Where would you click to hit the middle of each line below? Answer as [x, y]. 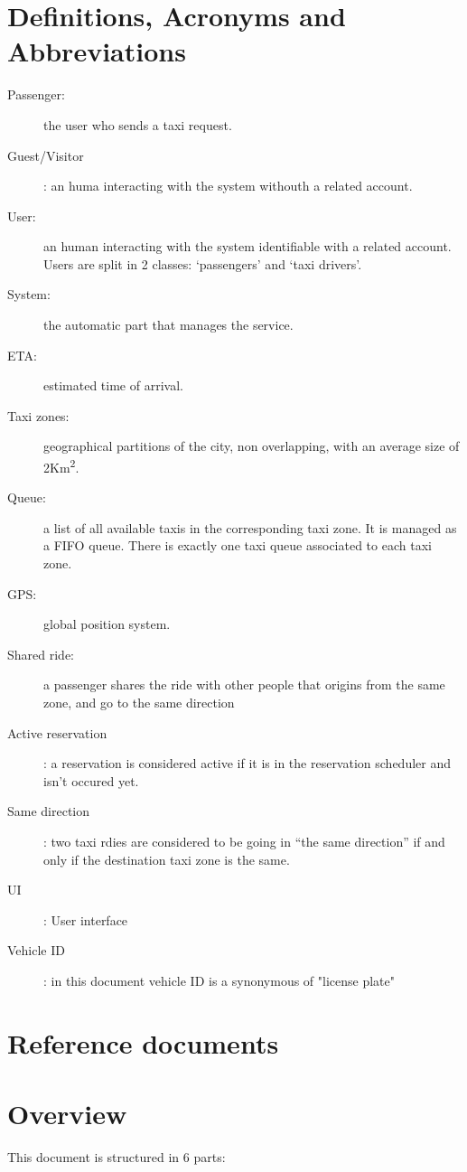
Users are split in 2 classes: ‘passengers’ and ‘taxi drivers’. [203, 263]
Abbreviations [97, 51]
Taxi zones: [38, 415]
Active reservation [57, 732]
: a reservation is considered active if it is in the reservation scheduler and [247, 763]
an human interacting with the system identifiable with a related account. [248, 246]
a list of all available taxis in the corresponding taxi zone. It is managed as [250, 527]
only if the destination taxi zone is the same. [167, 859]
